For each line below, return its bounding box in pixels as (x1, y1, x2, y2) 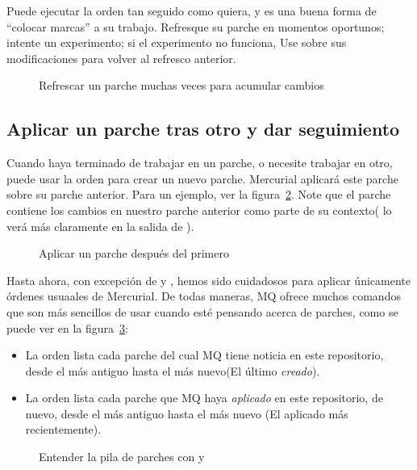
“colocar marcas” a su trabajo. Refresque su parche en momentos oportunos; (6, 18, 385, 35)
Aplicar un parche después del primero (39, 245, 229, 262)
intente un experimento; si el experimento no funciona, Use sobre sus (6, 34, 347, 51)
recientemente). (25, 421, 102, 438)
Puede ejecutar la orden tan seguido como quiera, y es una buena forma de (6, 2, 377, 19)
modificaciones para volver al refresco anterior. (6, 49, 236, 66)
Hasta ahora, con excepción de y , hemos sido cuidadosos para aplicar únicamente (6, 271, 411, 288)
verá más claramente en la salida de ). (6, 217, 194, 234)
